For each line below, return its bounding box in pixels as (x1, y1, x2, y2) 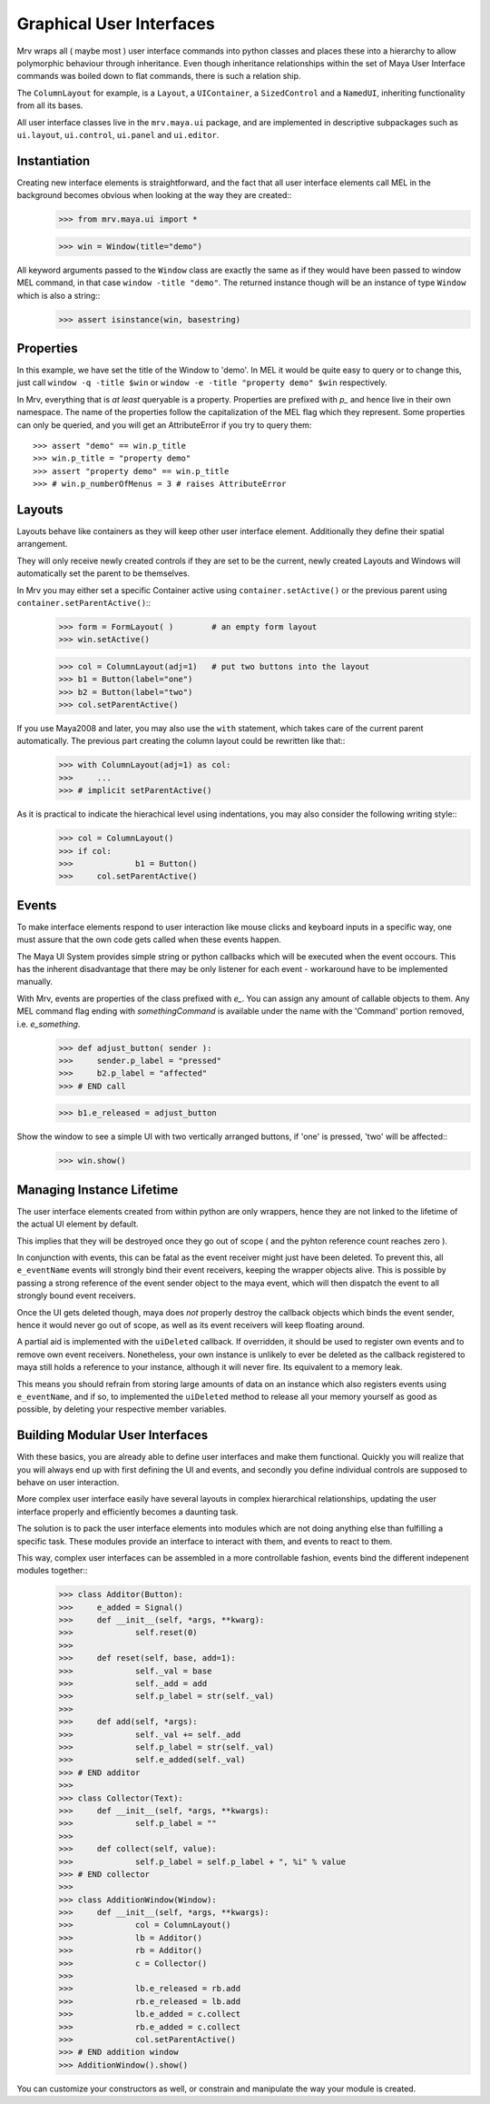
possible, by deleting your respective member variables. (16, 1404, 227, 1414)
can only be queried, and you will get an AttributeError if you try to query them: (16, 419, 312, 431)
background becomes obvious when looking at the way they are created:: (16, 190, 292, 201)
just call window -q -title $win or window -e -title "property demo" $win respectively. (16, 377, 387, 388)
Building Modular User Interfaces (16, 1427, 209, 1444)
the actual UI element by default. (16, 1218, 140, 1230)
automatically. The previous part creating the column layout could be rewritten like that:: (16, 736, 346, 747)
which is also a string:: (16, 290, 101, 301)
